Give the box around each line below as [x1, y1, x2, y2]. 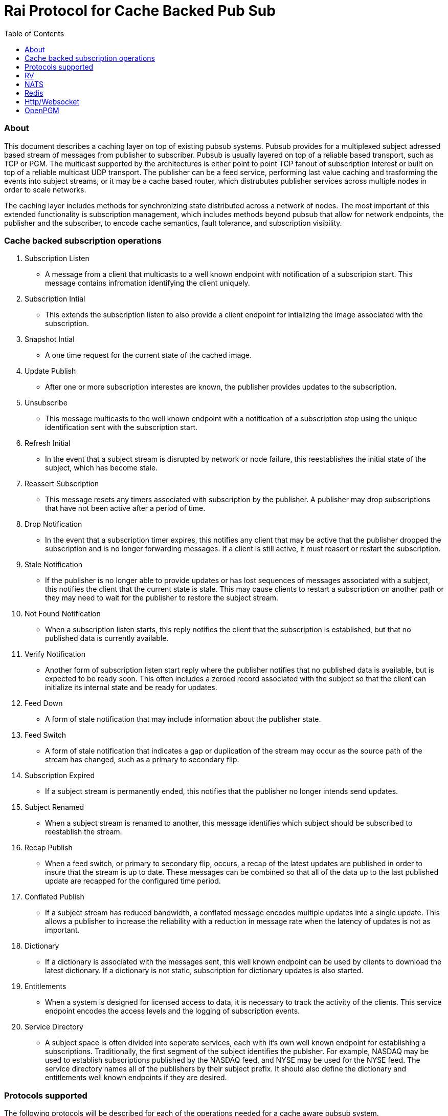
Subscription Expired [25, 771, 95, 780]
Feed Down [25, 699, 63, 708]
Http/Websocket [25, 97, 80, 106]
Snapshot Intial [25, 335, 75, 344]
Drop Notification [25, 520, 82, 529]
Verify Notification [25, 650, 86, 659]
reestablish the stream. [45, 827, 122, 836]
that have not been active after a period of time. [45, 504, 206, 513]
